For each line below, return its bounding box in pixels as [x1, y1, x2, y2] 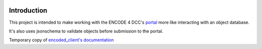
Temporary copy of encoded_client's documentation [9, 37, 114, 43]
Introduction [9, 6, 48, 15]
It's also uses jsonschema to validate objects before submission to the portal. [9, 28, 164, 34]
